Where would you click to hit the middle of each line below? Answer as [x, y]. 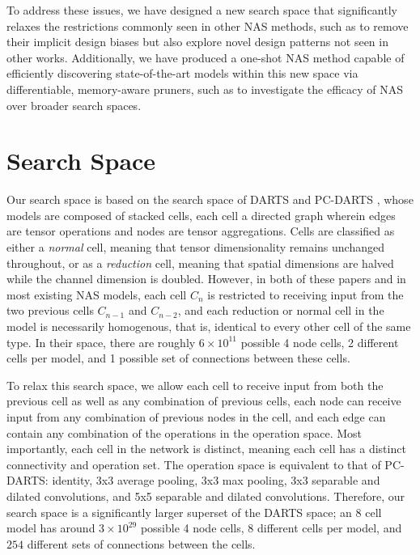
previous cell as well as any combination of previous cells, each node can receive [204, 401]
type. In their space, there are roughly [101, 342]
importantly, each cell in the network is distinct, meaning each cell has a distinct [206, 449]
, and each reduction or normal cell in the [281, 310]
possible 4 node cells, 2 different [320, 342]
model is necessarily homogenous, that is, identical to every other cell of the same [209, 326]
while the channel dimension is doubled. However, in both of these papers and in [206, 279]
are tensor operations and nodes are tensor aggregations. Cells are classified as [201, 231]
